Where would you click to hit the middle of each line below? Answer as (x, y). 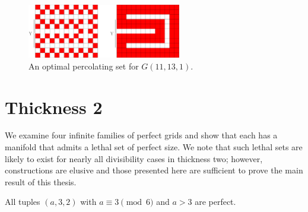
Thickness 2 (54, 107)
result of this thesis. (41, 181)
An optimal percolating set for (84, 66)
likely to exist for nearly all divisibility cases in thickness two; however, (134, 158)
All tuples (23, 202)
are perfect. (215, 202)
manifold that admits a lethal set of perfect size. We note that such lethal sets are (154, 147)
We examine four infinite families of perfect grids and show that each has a (141, 135)
